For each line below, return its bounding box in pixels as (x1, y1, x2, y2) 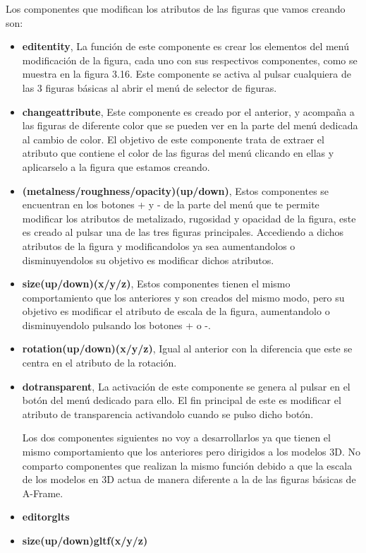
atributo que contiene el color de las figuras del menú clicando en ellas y (22, 145, 334, 160)
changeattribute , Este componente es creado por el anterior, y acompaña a (22, 104, 355, 119)
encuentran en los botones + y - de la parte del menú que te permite (22, 197, 319, 212)
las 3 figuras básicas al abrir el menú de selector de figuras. (22, 80, 277, 95)
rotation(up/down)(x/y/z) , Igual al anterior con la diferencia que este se (22, 341, 353, 356)
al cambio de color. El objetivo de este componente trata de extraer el (22, 131, 324, 146)
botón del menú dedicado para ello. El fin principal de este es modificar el (22, 393, 341, 408)
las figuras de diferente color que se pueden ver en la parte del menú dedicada (22, 118, 358, 133)
